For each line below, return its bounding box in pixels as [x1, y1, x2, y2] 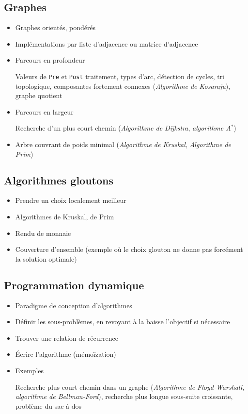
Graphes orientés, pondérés [15, 22, 96, 33]
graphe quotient [15, 90, 62, 100]
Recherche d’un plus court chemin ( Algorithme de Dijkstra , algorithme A [15, 123, 231, 133]
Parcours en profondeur [15, 55, 85, 65]
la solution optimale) [15, 253, 77, 264]
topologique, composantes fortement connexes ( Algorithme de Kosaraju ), [15, 81, 231, 91]
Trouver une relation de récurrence [15, 332, 118, 343]
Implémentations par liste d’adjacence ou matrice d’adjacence [15, 38, 198, 49]
